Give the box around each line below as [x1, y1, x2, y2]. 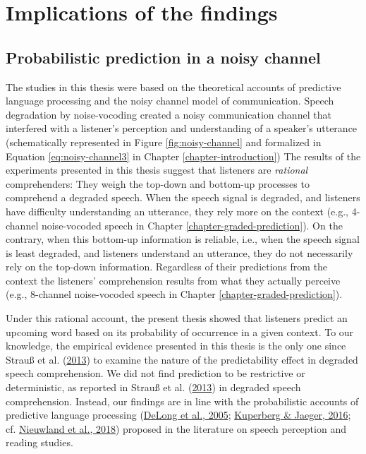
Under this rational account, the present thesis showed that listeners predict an [6, 311, 348, 325]
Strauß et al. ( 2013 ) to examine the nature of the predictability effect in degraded [6, 352, 358, 366]
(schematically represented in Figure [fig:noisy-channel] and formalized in [6, 134, 322, 149]
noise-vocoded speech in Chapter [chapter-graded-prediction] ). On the [41, 217, 343, 232]
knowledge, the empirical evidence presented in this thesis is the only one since [6, 338, 346, 353]
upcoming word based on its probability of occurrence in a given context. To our [6, 324, 354, 339]
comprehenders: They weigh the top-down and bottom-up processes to [6, 176, 310, 191]
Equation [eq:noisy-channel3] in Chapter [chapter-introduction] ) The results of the [6, 148, 361, 163]
